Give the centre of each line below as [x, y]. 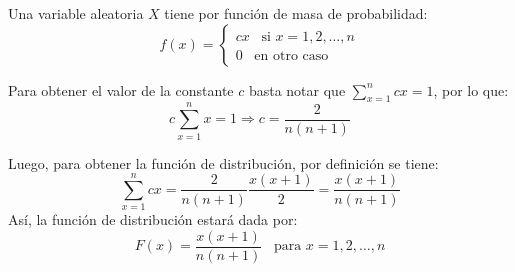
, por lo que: [471, 89]
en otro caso [291, 55]
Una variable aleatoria [76, 13]
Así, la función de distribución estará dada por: [153, 219]
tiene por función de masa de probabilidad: [296, 13]
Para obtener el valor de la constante [121, 89]
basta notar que [297, 89]
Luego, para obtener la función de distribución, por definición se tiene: [223, 162]
